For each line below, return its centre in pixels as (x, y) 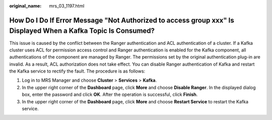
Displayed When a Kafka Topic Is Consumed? (82, 31)
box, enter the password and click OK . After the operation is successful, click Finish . (110, 95)
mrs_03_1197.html (67, 6)
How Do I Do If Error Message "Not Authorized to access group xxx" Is (122, 20)
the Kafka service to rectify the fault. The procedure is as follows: (77, 71)
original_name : (25, 6)
